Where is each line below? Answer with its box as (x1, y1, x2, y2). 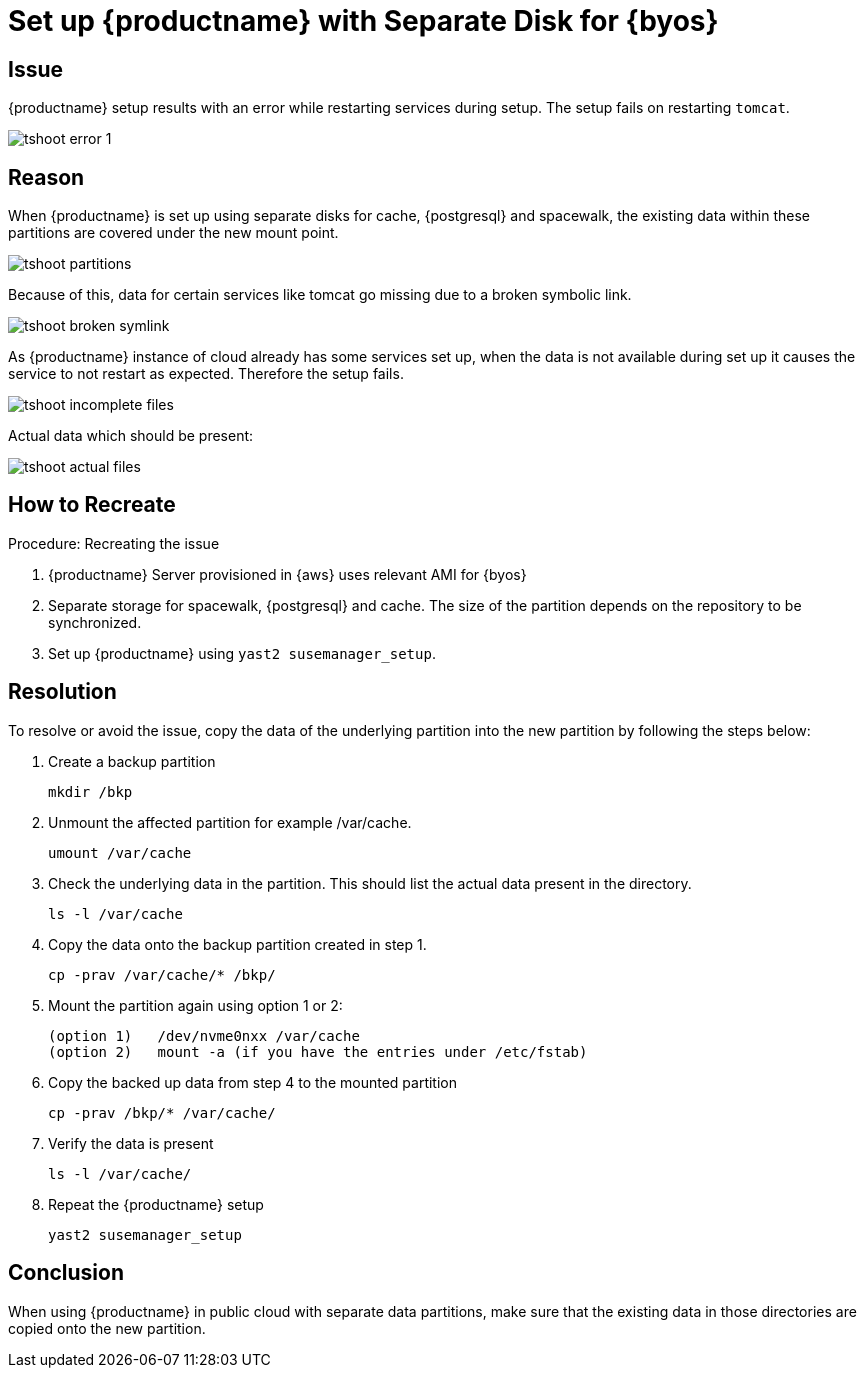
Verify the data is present (48, 1134, 214, 1152)
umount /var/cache (48, 844, 192, 861)
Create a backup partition (48, 752, 216, 770)
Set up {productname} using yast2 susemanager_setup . (48, 644, 436, 662)
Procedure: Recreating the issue (8, 534, 220, 552)
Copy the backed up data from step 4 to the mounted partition (48, 1073, 457, 1091)
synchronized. (48, 613, 142, 631)
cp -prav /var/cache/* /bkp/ (48, 966, 276, 983)
